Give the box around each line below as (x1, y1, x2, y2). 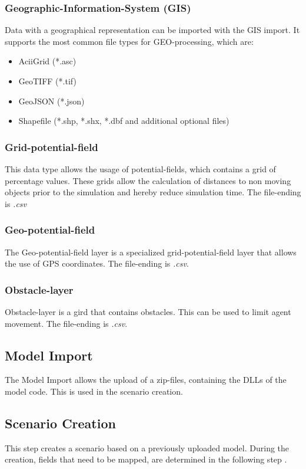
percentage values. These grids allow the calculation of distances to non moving (5, 174, 291, 186)
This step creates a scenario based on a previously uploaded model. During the (5, 441, 290, 454)
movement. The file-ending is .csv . (5, 317, 128, 329)
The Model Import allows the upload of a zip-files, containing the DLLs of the (5, 373, 287, 386)
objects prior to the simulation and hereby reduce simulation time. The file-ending (5, 186, 301, 198)
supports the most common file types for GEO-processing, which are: (5, 35, 254, 47)
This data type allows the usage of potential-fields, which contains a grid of (5, 163, 276, 175)
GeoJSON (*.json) (18, 94, 85, 107)
